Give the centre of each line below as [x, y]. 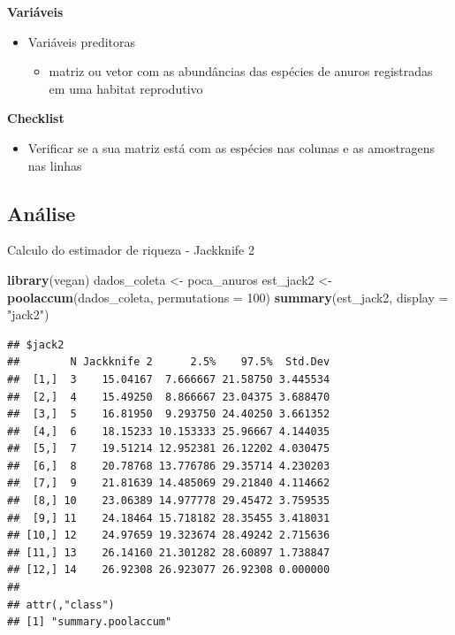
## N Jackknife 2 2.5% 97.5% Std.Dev [169, 362]
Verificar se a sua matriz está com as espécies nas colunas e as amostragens [231, 147]
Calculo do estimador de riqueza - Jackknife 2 [131, 250]
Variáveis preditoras [82, 41]
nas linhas [55, 165]
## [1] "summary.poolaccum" [90, 622]
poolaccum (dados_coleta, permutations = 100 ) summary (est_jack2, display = [228, 297]
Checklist [36, 118]
